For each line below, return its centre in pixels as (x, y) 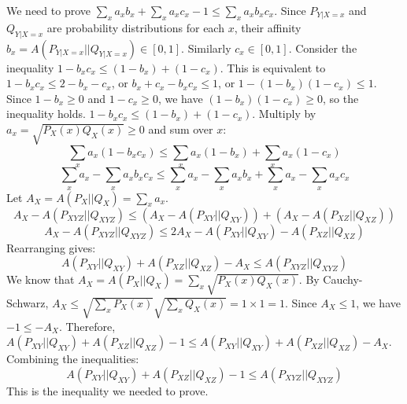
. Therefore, (87, 326)
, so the (341, 98)
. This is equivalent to (273, 67)
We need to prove (48, 10)
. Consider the (323, 48)
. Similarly (206, 48)
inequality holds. (46, 114)
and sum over (181, 129)
